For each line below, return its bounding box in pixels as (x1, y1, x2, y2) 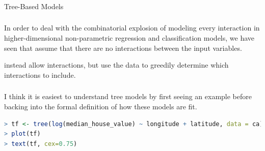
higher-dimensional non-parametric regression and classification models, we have (4, 33, 255, 43)
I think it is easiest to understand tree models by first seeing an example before (4, 91, 252, 102)
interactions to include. (4, 69, 76, 80)
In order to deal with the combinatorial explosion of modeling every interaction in (4, 22, 260, 33)
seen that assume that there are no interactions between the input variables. (4, 42, 242, 53)
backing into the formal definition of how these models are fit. (4, 101, 197, 111)
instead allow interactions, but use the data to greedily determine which (4, 59, 229, 70)
